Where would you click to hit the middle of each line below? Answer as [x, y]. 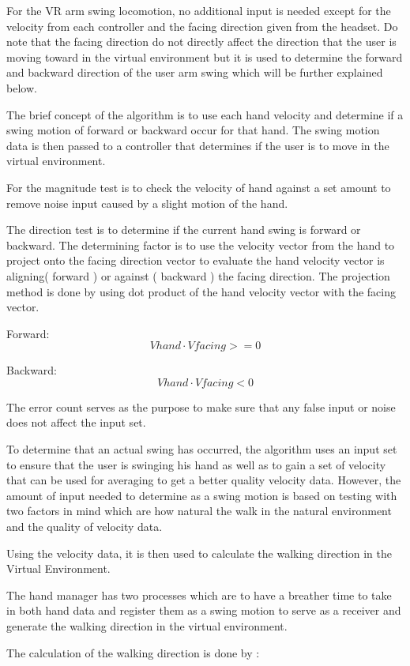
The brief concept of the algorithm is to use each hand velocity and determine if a [205, 114]
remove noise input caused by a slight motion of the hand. [147, 203]
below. [22, 87]
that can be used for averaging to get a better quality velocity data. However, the [204, 480]
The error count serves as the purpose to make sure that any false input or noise [201, 406]
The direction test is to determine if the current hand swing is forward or [184, 230]
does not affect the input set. [76, 422]
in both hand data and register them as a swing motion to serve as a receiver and [204, 610]
